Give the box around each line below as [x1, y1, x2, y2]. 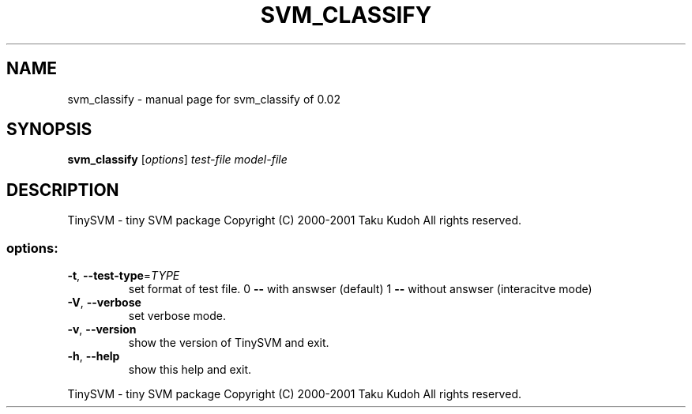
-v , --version [67, 322, 137, 337]
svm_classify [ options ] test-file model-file [67, 152, 288, 167]
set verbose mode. [128, 309, 226, 323]
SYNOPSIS [6, 119, 92, 140]
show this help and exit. [128, 363, 252, 377]
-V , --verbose [67, 295, 141, 310]
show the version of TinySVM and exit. [128, 336, 329, 350]
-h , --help [67, 349, 120, 363]
